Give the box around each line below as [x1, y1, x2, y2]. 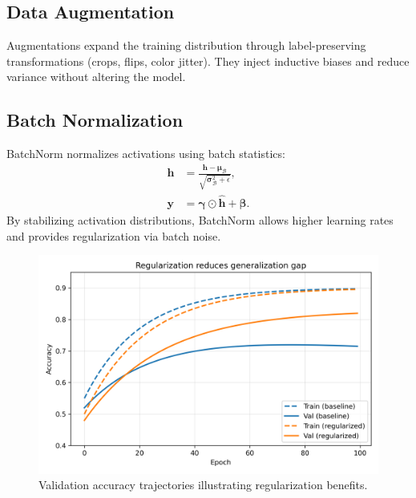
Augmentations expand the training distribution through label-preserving [6, 37, 366, 54]
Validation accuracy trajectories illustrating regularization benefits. [38, 476, 368, 493]
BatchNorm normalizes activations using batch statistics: [6, 145, 285, 162]
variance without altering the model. [6, 68, 186, 85]
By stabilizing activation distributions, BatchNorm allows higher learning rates [6, 212, 394, 229]
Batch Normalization [6, 107, 184, 132]
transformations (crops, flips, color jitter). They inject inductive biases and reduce [6, 52, 410, 69]
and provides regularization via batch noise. [6, 227, 221, 244]
